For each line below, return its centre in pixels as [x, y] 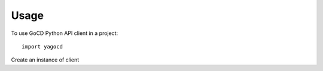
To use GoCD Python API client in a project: [65, 33]
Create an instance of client [45, 60]
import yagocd [42, 46]
